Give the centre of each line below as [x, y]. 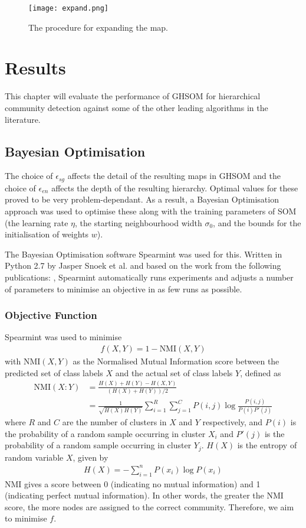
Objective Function [51, 315]
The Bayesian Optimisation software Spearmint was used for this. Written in [144, 254]
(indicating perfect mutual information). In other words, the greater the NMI [144, 495]
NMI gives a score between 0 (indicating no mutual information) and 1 [133, 483]
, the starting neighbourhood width [139, 222]
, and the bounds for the [257, 222]
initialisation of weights [47, 234]
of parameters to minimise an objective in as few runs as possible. [124, 289]
